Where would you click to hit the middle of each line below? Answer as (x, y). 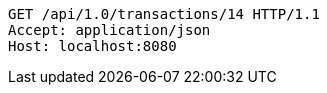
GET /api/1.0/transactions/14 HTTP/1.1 (164, 14)
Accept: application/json (109, 30)
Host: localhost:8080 (92, 46)
